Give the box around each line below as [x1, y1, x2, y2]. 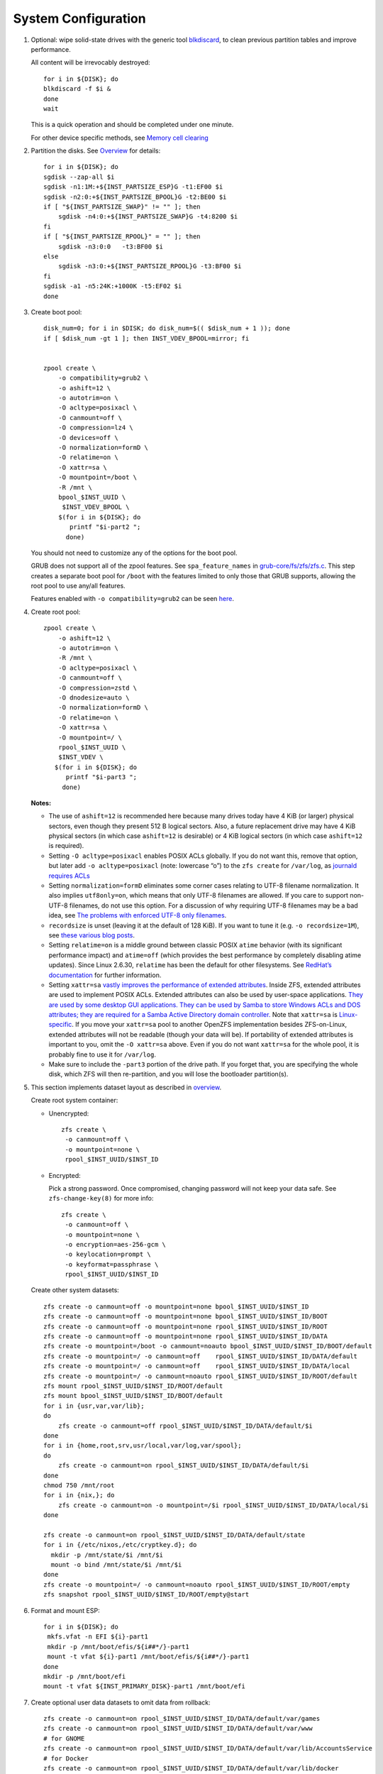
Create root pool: [30, 607, 81, 616]
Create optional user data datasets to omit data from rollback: [30, 1698, 211, 1707]
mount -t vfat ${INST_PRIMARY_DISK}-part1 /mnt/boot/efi [43, 1682, 246, 1690]
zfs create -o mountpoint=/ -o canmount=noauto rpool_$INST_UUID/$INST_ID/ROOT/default [43, 1372, 358, 1380]
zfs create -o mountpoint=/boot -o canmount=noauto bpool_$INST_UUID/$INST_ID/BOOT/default [43, 1342, 372, 1350]
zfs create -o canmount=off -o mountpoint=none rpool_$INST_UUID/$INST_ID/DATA [43, 1333, 328, 1340]
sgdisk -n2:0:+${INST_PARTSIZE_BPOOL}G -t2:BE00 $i [43, 192, 227, 201]
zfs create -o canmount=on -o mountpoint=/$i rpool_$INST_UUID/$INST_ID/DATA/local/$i [57, 1501, 369, 1509]
